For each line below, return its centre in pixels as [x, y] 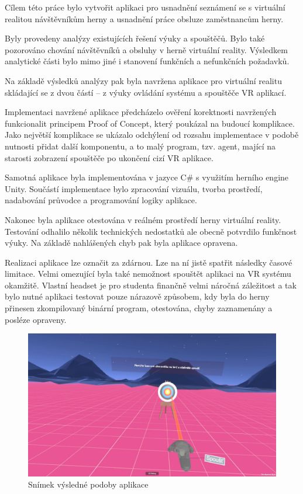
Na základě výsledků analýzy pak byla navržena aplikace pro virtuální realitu [143, 80]
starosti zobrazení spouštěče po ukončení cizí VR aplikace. [109, 157]
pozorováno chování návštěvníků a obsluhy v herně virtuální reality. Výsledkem [146, 49]
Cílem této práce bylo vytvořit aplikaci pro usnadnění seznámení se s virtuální [145, 7]
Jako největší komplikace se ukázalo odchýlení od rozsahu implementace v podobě [152, 135]
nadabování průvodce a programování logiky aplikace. [101, 200]
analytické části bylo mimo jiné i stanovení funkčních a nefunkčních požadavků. [147, 61]
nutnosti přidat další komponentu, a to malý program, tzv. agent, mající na [140, 146]
